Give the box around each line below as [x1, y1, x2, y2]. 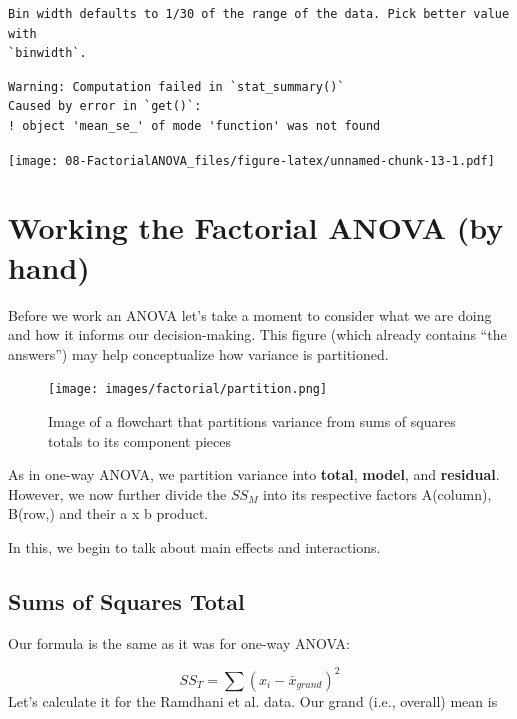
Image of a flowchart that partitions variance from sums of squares [48, 410, 456, 431]
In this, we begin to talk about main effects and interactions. [8, 536, 381, 557]
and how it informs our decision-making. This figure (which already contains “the [8, 324, 507, 345]
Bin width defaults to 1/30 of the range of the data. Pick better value [8, 7, 510, 21]
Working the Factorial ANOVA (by [8, 207, 504, 248]
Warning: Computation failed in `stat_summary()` [8, 79, 345, 94]
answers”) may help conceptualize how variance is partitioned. [8, 343, 389, 364]
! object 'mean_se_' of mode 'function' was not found [8, 118, 381, 133]
